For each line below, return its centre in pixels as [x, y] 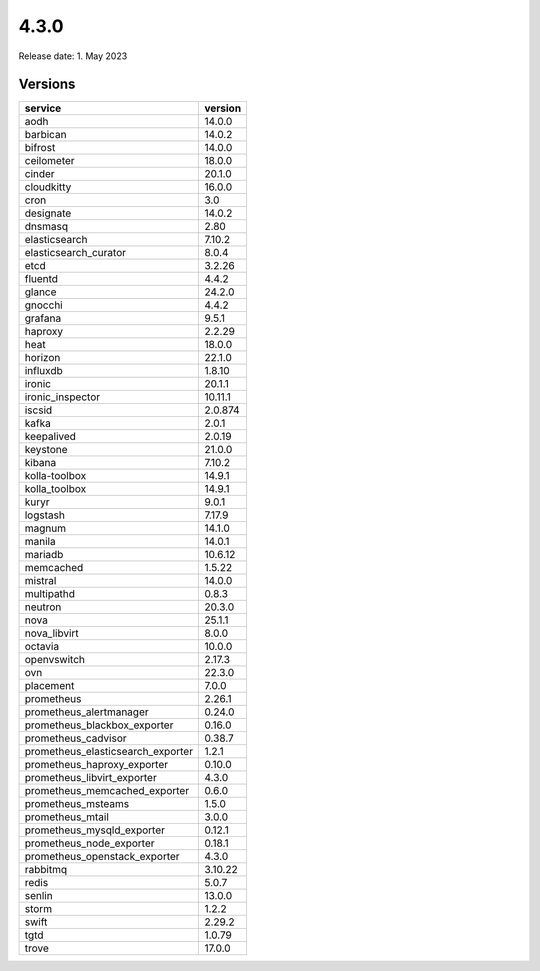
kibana [40, 463]
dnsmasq [46, 227]
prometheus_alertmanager [86, 712]
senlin [39, 896]
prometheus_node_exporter [89, 843]
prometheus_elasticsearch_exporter [109, 752]
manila [40, 542]
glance [40, 292]
